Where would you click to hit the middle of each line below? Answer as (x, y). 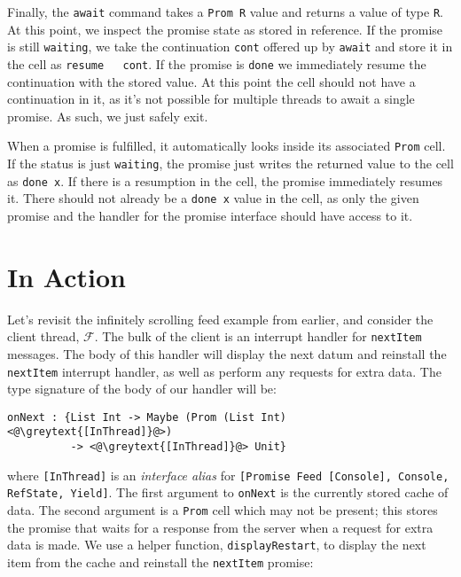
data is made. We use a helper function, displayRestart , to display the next (217, 545)
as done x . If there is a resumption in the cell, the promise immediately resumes (225, 180)
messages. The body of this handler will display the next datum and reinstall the (227, 353)
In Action (67, 276)
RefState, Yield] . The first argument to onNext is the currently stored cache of (228, 492)
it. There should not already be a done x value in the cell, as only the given (213, 198)
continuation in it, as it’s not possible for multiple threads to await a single (211, 99)
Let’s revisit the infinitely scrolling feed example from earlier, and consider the (220, 319)
